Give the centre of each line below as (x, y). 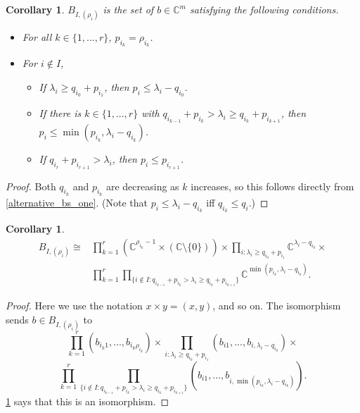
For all (37, 37)
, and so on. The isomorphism (277, 306)
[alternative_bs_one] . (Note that (77, 202)
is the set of (128, 9)
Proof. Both (31, 186)
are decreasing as (142, 186)
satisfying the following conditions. (264, 9)
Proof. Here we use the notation (74, 306)
